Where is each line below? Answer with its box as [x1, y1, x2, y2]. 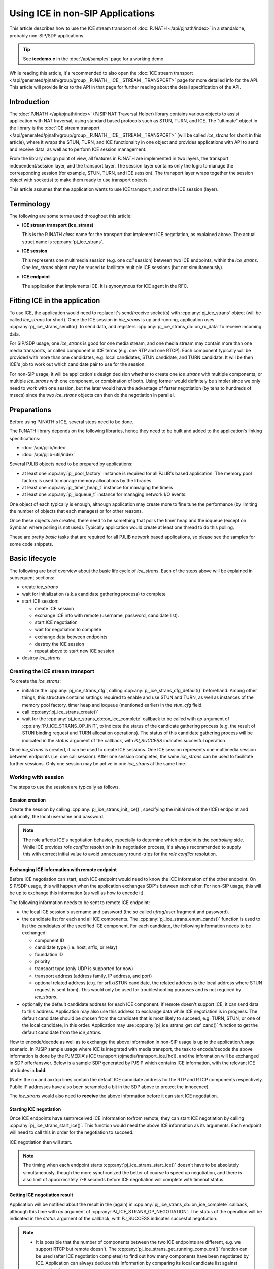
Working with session [9, 773, 64, 780]
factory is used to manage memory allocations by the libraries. [22, 477, 153, 483]
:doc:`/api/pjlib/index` [22, 445, 67, 451]
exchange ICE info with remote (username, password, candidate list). [35, 612, 180, 618]
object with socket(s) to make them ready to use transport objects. [9, 177, 149, 183]
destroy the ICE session [35, 641, 85, 647]
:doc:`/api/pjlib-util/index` [22, 452, 76, 458]
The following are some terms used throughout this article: [9, 213, 132, 219]
